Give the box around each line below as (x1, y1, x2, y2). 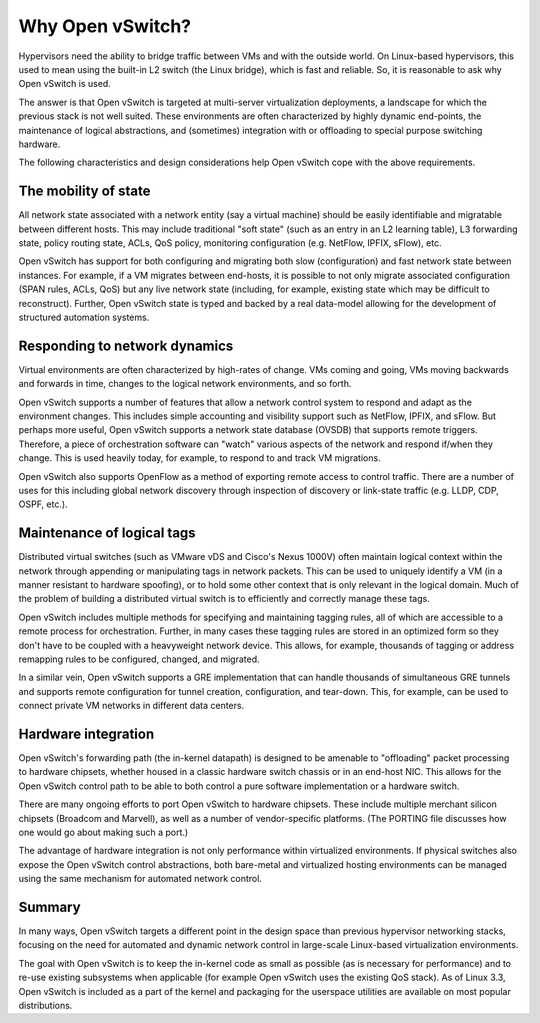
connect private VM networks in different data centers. (18, 700, 245, 712)
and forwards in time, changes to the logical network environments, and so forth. (18, 378, 352, 390)
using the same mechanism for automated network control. (18, 873, 262, 885)
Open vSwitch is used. (18, 78, 112, 90)
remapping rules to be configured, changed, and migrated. (18, 653, 260, 665)
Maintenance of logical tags (18, 525, 196, 542)
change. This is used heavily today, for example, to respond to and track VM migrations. (18, 452, 381, 464)
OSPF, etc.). (18, 498, 69, 510)
